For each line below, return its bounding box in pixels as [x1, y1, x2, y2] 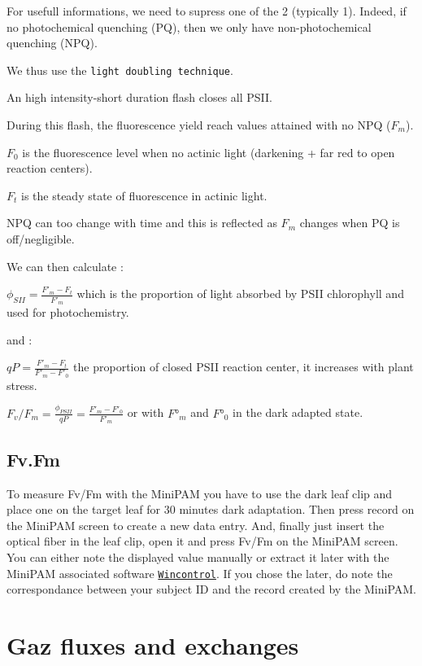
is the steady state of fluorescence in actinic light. [21, 186, 268, 204]
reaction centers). [7, 160, 93, 177]
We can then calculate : [7, 257, 124, 274]
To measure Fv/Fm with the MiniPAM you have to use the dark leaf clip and [7, 484, 393, 502]
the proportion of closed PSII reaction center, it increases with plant [73, 358, 414, 375]
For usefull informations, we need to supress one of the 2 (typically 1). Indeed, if [7, 2, 407, 19]
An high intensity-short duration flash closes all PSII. [7, 89, 272, 106]
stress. [7, 376, 37, 393]
